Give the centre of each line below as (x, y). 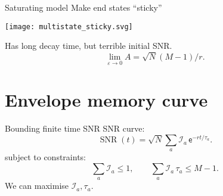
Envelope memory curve (106, 100)
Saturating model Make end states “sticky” (83, 7)
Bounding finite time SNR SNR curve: (75, 128)
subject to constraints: (45, 157)
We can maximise (37, 186)
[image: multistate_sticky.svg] (69, 27)
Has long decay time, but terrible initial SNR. (89, 46)
